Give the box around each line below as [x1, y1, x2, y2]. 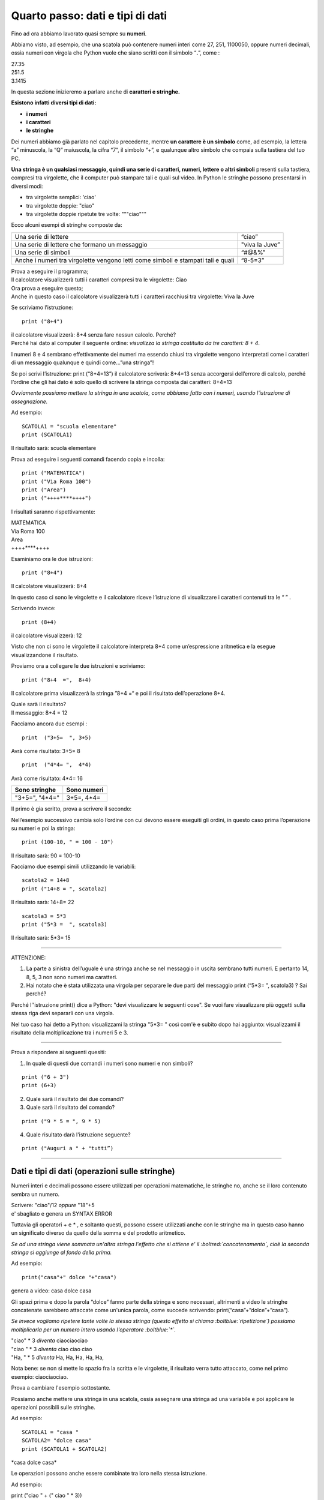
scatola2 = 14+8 [22, 877, 70, 884]
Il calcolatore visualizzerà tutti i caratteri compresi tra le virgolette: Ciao [11, 276, 187, 283]
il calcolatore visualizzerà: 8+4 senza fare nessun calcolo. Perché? [11, 331, 176, 338]
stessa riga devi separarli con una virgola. [11, 1010, 115, 1017]
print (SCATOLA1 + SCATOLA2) [22, 1445, 107, 1452]
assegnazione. [11, 398, 48, 405]
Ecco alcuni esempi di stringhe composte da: [11, 221, 122, 229]
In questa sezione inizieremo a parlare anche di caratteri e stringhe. [11, 88, 180, 95]
